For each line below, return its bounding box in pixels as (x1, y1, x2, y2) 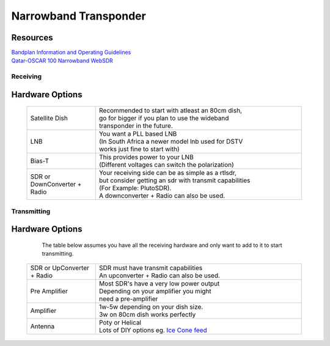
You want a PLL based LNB (98, 130, 177, 138)
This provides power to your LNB (98, 153, 194, 161)
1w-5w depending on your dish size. (98, 303, 204, 311)
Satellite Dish (30, 114, 68, 122)
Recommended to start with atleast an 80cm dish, (98, 106, 243, 115)
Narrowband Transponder (11, 9, 146, 23)
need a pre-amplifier (98, 294, 158, 303)
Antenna (30, 322, 55, 330)
